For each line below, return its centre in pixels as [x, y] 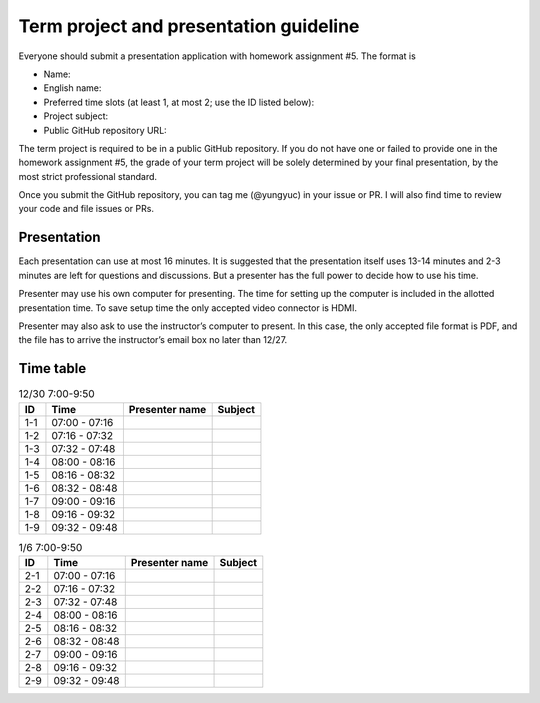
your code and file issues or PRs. [86, 209]
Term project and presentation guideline [189, 26]
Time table [52, 368]
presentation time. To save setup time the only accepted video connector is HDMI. [188, 307]
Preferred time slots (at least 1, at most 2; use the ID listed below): [179, 102]
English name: [72, 88]
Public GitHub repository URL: [105, 130]
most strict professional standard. [88, 176]
